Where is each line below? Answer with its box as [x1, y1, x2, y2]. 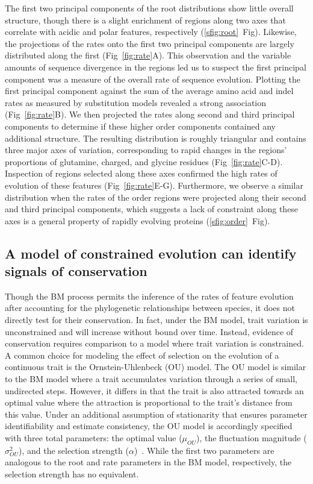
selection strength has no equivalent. [5, 467, 139, 480]
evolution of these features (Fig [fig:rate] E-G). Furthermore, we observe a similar [5, 178, 303, 191]
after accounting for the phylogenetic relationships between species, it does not [5, 301, 295, 314]
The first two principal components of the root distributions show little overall [5, 2, 294, 14]
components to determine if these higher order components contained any [5, 119, 276, 132]
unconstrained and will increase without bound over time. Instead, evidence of [5, 325, 294, 338]
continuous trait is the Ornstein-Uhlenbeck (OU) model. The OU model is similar [5, 360, 306, 373]
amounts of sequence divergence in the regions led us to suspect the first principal [5, 60, 306, 73]
